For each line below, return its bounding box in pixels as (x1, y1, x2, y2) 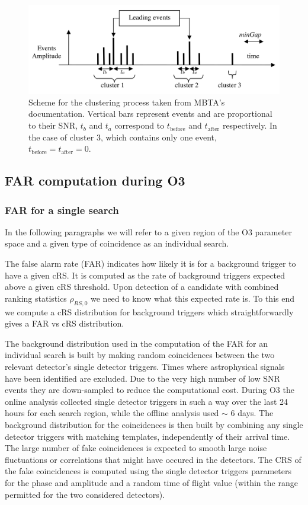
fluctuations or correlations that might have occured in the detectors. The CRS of (5, 453, 301, 465)
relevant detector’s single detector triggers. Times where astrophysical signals (5, 360, 285, 372)
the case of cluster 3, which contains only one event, (28, 130, 217, 143)
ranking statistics (5, 292, 67, 304)
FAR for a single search (5, 202, 119, 217)
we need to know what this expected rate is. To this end (91, 292, 295, 304)
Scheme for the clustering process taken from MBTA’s (28, 95, 225, 108)
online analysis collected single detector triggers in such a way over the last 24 (5, 395, 288, 407)
